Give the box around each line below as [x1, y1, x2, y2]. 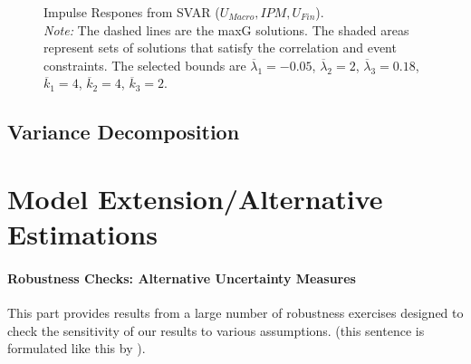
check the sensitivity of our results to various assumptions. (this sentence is [7, 321, 425, 340]
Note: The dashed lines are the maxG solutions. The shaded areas [43, 20, 409, 39]
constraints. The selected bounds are [43, 55, 246, 74]
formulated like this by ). [7, 339, 146, 358]
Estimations [7, 216, 158, 253]
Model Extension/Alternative [7, 179, 383, 216]
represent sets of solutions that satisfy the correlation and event [43, 38, 397, 57]
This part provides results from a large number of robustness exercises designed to [7, 303, 464, 322]
